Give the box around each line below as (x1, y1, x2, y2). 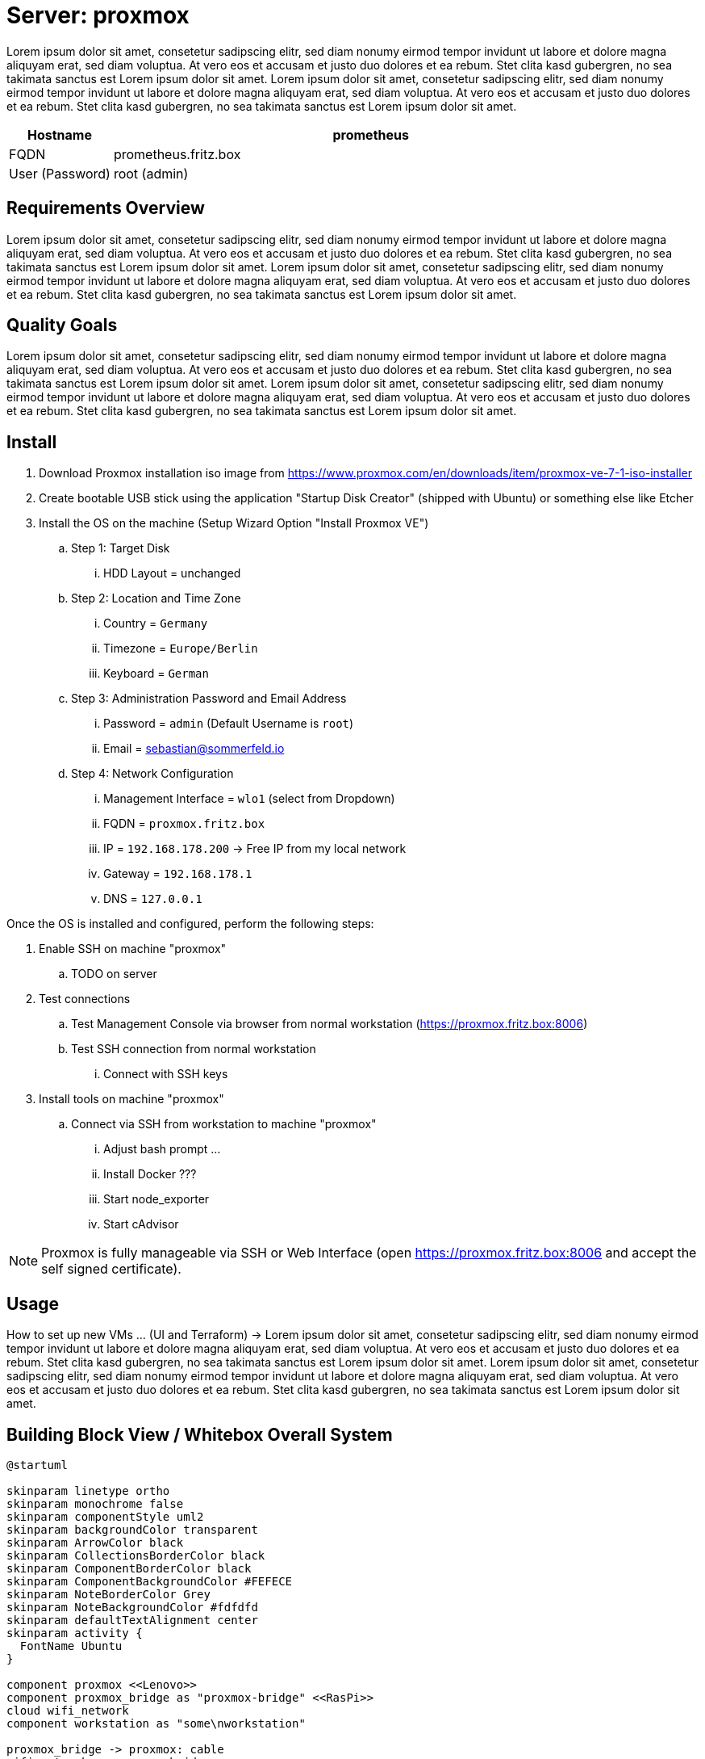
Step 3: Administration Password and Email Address (71, 691, 347, 706)
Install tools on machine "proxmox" (39, 1092, 224, 1106)
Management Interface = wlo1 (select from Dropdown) (103, 791, 395, 806)
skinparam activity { (6, 1626, 143, 1639)
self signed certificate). (41, 1261, 181, 1278)
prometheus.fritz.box (113, 145, 241, 162)
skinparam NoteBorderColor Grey (6, 1587, 211, 1601)
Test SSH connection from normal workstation (71, 1042, 316, 1056)
